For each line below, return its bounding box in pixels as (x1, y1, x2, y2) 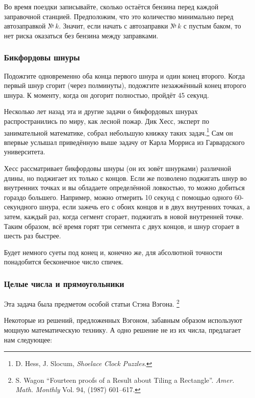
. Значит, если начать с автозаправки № (58, 21, 177, 31)
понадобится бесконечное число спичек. (4, 256, 124, 267)
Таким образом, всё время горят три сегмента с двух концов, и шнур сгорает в (4, 221, 240, 231)
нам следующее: (4, 334, 52, 344)
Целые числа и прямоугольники (4, 277, 125, 289)
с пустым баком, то (183, 21, 241, 31)
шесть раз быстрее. (4, 230, 61, 241)
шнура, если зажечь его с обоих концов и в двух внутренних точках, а (39, 201, 250, 212)
